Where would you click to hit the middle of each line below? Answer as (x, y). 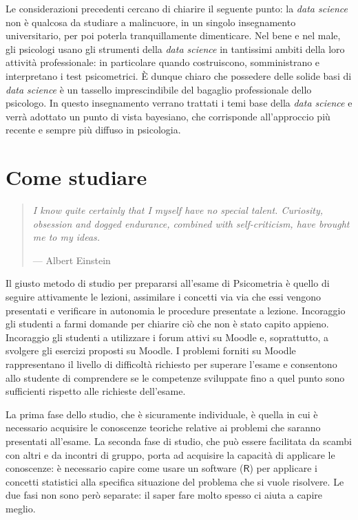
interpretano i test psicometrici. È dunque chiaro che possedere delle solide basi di (179, 75)
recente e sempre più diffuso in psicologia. (93, 130)
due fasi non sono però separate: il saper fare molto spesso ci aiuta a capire (164, 495)
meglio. (21, 508)
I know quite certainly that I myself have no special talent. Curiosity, (178, 210)
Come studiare (76, 177)
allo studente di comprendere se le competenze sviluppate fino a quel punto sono (175, 377)
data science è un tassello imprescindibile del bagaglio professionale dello (159, 89)
